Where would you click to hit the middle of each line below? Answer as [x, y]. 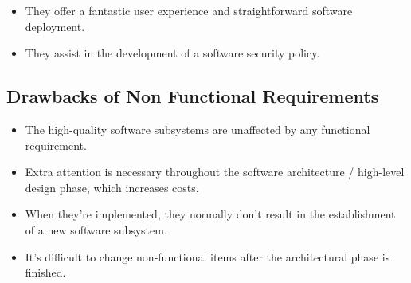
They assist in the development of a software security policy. [172, 53]
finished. [45, 272]
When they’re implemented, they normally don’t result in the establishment [210, 214]
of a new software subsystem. [96, 229]
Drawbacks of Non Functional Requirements [193, 96]
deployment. [55, 26]
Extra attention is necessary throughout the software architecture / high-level [215, 172]
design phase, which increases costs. [112, 187]
